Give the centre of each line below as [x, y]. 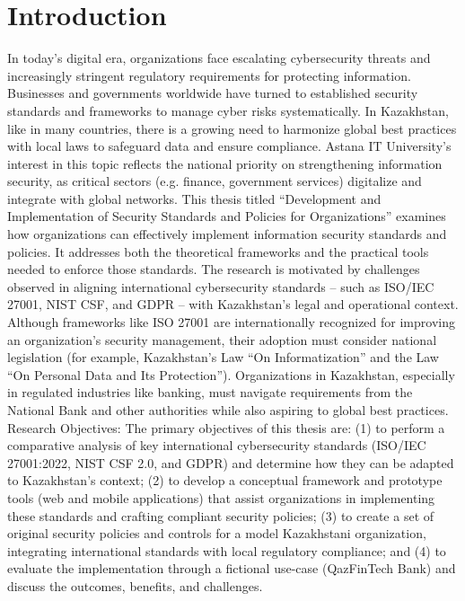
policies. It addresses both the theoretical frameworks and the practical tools [218, 251]
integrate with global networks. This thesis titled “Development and [194, 198]
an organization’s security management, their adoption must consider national [222, 339]
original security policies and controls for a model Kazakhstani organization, [217, 533]
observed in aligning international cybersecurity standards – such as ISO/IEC [221, 286]
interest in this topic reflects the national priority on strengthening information [225, 163]
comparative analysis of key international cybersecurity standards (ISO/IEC [217, 445]
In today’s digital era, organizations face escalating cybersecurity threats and [219, 58]
